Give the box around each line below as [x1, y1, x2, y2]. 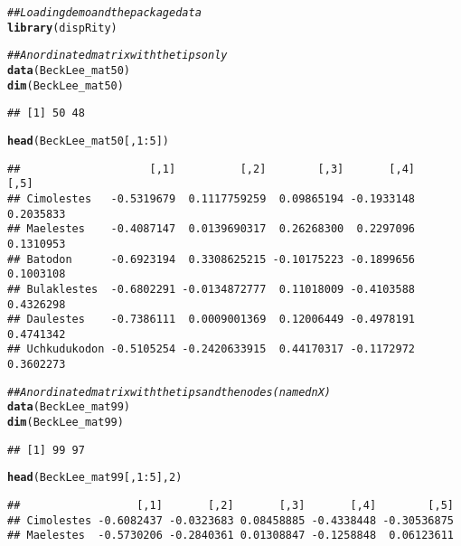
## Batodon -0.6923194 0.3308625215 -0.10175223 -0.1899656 [7, 252, 416, 266]
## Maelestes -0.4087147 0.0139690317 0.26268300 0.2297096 [7, 222, 416, 236]
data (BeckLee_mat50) [7, 63, 131, 77]
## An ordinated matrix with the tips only [7, 49, 228, 62]
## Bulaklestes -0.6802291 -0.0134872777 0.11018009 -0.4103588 [7, 282, 416, 296]
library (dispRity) [7, 21, 118, 34]
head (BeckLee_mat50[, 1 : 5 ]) [7, 134, 170, 147]
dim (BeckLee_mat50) [7, 79, 124, 92]
